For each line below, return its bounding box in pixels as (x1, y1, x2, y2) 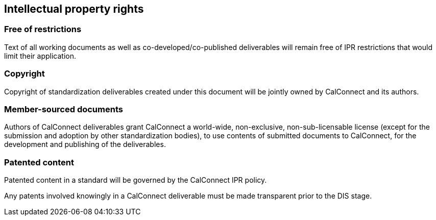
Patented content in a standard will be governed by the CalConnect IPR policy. (4, 176, 267, 185)
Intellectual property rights (4, 3, 144, 15)
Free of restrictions (4, 24, 82, 35)
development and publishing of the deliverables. (4, 140, 166, 149)
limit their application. (4, 51, 77, 60)
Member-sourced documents (4, 104, 123, 114)
